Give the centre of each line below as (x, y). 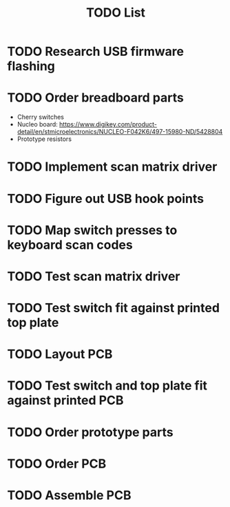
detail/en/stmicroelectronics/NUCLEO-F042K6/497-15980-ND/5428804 (120, 132)
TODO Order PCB (57, 463)
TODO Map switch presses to (92, 230)
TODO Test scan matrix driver (94, 276)
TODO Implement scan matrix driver (112, 167)
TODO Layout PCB (60, 354)
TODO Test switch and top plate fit (107, 386)
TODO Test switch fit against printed (114, 308)
